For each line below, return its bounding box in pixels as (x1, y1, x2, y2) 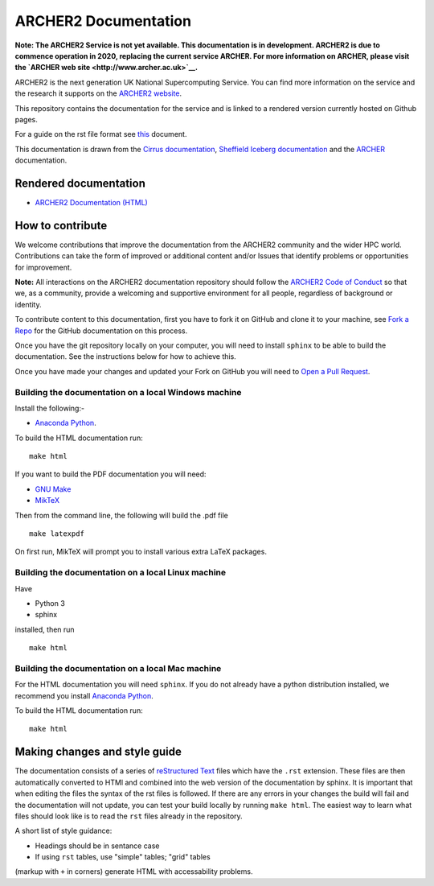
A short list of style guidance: (14, 826, 113, 836)
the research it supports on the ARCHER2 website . (14, 89, 182, 98)
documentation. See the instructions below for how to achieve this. (14, 352, 236, 361)
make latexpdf (29, 530, 84, 538)
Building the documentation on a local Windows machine (14, 386, 242, 398)
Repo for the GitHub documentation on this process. (14, 326, 188, 336)
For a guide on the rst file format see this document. (14, 130, 187, 139)
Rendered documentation (14, 176, 146, 190)
